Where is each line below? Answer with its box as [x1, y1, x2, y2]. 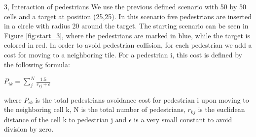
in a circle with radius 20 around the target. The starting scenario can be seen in [4, 21, 249, 31]
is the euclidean [198, 104, 245, 114]
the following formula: [4, 59, 70, 69]
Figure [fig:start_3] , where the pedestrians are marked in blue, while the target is [4, 30, 250, 40]
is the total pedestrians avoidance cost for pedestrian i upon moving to [35, 94, 249, 105]
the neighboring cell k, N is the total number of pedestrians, [4, 104, 185, 114]
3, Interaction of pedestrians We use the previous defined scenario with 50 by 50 [4, 1, 246, 11]
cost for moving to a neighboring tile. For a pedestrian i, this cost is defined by [4, 49, 242, 59]
